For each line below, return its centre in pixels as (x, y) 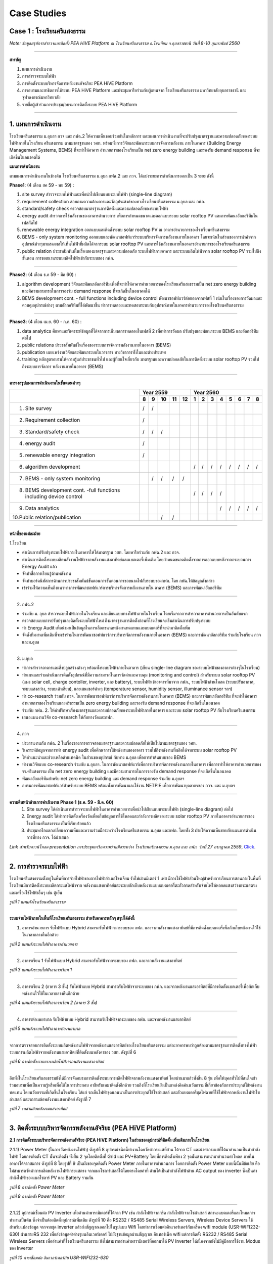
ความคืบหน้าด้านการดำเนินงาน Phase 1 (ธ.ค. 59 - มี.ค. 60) (61, 802)
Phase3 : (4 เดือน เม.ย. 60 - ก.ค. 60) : (45, 322)
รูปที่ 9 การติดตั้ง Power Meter (37, 1196)
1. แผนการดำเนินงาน (35, 124)
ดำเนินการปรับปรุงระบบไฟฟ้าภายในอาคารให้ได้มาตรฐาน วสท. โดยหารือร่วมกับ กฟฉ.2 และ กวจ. (101, 552)
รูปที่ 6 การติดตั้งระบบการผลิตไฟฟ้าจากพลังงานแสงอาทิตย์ (57, 1061)
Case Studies (38, 13)
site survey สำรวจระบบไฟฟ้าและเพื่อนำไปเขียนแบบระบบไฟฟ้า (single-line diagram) (97, 194)
